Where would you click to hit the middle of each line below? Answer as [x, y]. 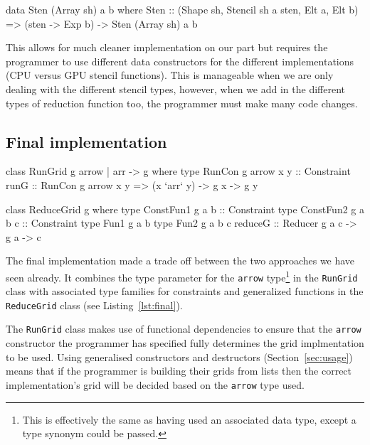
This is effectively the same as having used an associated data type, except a [189, 419]
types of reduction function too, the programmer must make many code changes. [182, 103]
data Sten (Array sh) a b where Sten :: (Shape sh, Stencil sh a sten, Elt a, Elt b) [182, 9]
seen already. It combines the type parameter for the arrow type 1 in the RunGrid [182, 276]
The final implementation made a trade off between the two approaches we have [180, 261]
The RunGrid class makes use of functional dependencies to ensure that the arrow [184, 329]
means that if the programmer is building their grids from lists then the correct [179, 371]
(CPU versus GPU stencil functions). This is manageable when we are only [170, 75]
